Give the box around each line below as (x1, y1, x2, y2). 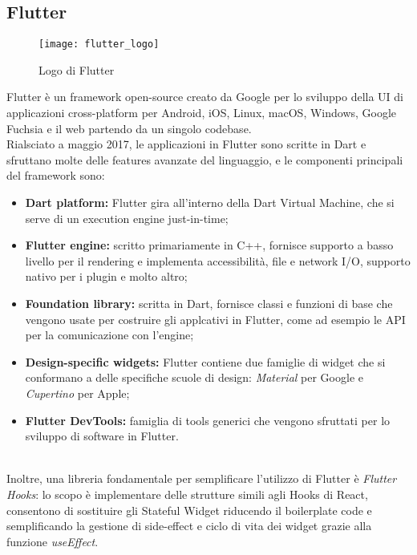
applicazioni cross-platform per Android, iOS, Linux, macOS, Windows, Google (6, 104, 397, 121)
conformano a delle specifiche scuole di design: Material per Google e (25, 369, 363, 386)
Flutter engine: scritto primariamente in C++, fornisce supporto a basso (25, 237, 394, 253)
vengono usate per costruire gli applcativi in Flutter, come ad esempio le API (25, 310, 406, 327)
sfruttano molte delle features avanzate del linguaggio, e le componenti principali (6, 151, 403, 168)
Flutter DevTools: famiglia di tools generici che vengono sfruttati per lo (25, 411, 391, 428)
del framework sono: (6, 167, 105, 184)
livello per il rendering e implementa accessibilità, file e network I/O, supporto (25, 252, 411, 269)
